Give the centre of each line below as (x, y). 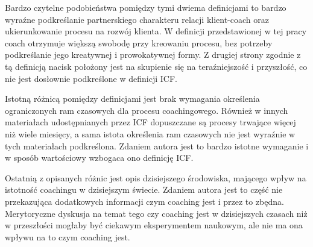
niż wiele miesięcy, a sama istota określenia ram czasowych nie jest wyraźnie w (150, 133)
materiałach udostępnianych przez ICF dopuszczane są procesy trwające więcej (150, 122)
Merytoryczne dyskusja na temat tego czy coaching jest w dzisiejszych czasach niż (156, 213)
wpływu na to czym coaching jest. (68, 236)
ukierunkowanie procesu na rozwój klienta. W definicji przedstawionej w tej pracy (156, 31)
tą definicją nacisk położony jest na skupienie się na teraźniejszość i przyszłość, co (156, 66)
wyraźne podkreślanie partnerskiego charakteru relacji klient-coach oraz (137, 19)
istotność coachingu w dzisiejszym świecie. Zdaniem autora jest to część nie (144, 189)
